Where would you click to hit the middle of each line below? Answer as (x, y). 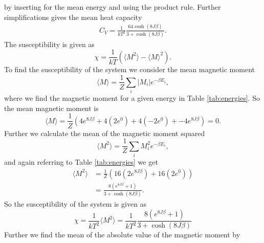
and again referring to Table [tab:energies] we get (81, 161)
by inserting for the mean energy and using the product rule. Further (113, 7)
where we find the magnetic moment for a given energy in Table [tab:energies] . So (132, 98)
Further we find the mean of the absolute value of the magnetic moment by (122, 234)
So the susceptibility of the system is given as (75, 204)
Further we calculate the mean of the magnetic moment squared (105, 133)
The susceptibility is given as (49, 44)
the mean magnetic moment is (51, 108)
